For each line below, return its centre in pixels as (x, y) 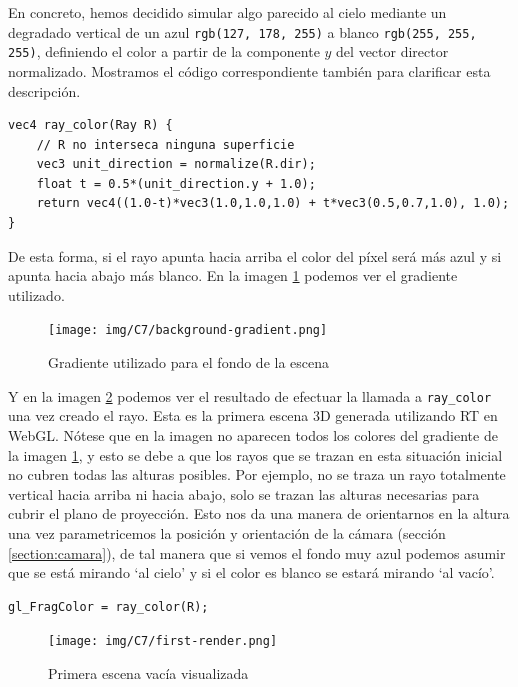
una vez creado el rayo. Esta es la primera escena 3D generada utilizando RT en (253, 415)
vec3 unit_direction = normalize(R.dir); (176, 164)
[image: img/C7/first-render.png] (163, 641)
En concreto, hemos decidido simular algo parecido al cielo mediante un (227, 12)
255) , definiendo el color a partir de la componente (164, 51)
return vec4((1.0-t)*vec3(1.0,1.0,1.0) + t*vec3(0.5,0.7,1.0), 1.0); (273, 203)
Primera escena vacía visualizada (148, 672)
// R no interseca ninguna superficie (165, 144)
